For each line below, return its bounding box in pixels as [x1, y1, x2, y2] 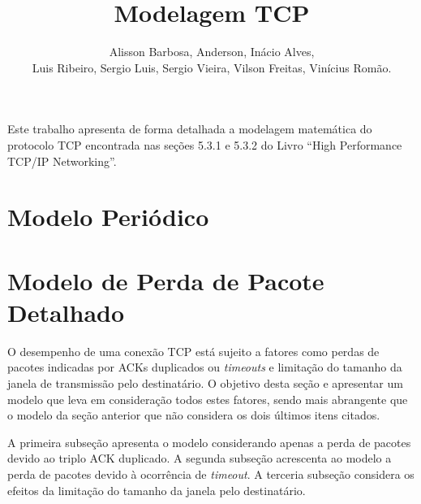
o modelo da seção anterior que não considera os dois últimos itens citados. [7, 406, 380, 424]
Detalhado [7, 295, 125, 328]
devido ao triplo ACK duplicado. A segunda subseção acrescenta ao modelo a [7, 450, 392, 467]
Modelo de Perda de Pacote [7, 263, 324, 297]
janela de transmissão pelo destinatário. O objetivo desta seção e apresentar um [7, 374, 403, 391]
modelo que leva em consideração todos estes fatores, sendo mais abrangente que [7, 390, 408, 407]
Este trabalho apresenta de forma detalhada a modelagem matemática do [7, 120, 372, 137]
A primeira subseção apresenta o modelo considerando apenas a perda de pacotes [7, 433, 411, 450]
